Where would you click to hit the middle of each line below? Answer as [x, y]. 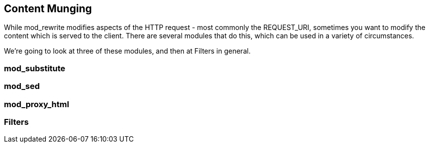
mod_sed [22, 86]
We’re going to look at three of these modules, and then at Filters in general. [127, 51]
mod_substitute [35, 68]
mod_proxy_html [37, 104]
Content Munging [48, 9]
